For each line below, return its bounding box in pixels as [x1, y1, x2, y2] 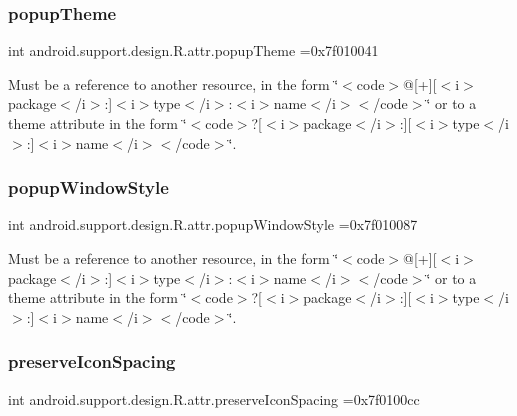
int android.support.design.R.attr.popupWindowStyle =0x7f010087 [8, 214, 418, 235]
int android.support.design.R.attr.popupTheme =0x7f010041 [8, 40, 379, 61]
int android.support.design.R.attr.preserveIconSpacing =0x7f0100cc [8, 388, 420, 409]
